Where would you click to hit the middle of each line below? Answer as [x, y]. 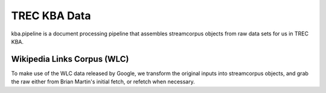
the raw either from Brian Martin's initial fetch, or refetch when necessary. [103, 82]
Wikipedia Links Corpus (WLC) [70, 59]
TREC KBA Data [51, 16]
